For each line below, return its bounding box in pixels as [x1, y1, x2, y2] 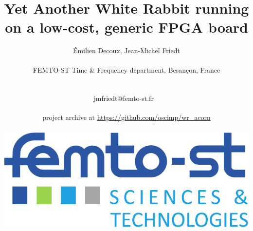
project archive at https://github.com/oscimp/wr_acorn [42, 112, 211, 122]
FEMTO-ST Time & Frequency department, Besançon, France [33, 64, 220, 75]
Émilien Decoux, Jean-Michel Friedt [72, 45, 181, 56]
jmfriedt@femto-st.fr [93, 93, 154, 103]
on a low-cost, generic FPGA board [5, 17, 248, 37]
